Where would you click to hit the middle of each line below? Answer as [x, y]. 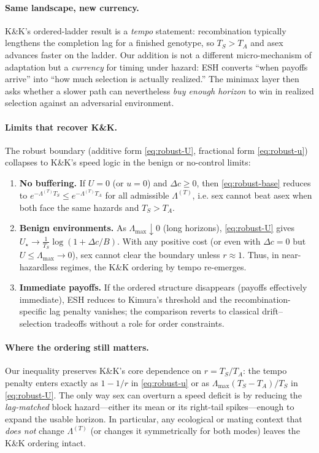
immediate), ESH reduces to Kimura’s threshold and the [125, 299]
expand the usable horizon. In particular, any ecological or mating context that [154, 418]
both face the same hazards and [79, 207]
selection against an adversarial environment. [90, 103]
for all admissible [137, 195]
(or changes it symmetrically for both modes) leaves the [195, 431]
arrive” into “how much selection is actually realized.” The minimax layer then [152, 79]
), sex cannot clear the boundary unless [146, 255]
